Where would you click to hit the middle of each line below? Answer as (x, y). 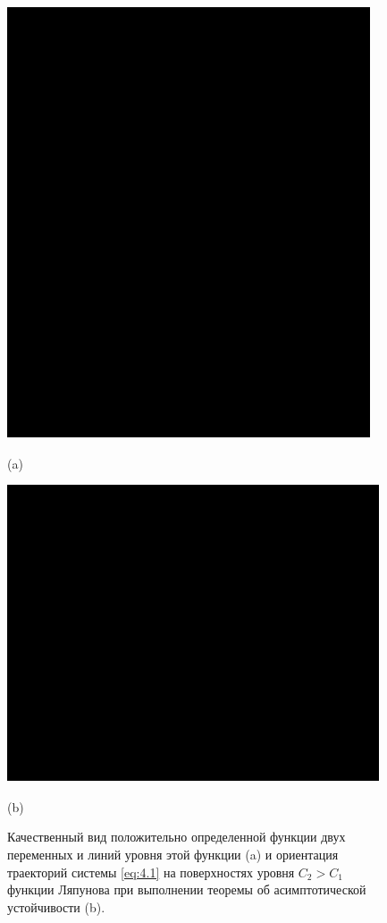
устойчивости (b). (56, 906)
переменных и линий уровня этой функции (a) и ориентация (173, 854)
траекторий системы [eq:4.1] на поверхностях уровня (151, 872)
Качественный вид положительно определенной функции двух (177, 837)
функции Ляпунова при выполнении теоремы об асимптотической (187, 889)
